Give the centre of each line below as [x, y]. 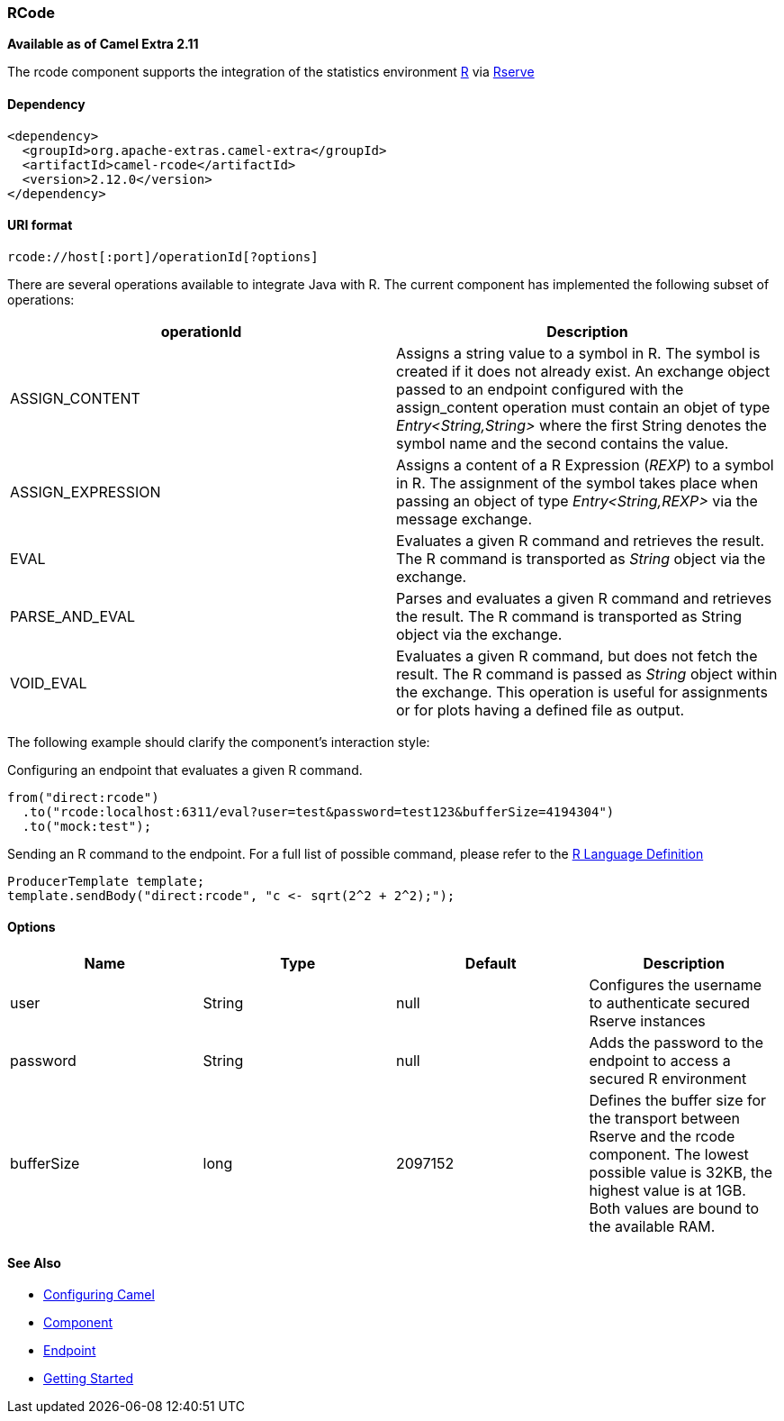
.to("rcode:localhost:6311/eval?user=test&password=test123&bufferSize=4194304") [318, 811]
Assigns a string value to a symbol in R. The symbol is [578, 353]
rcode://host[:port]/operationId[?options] [163, 256]
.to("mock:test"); [87, 826]
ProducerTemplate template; [106, 881]
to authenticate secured [670, 1003]
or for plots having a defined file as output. [541, 710]
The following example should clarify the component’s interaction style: [219, 742]
